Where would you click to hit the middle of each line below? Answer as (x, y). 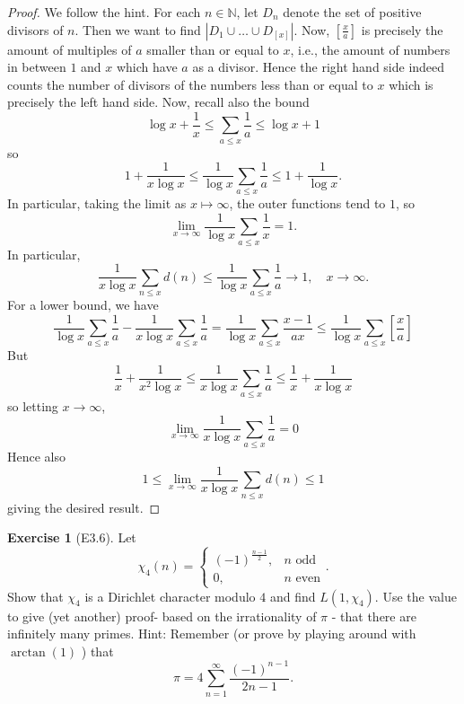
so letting (33, 405)
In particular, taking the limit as (97, 203)
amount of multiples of (70, 49)
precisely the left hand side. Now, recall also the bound (158, 102)
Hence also (37, 457)
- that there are (374, 616)
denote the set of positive (352, 12)
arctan (28, 652)
